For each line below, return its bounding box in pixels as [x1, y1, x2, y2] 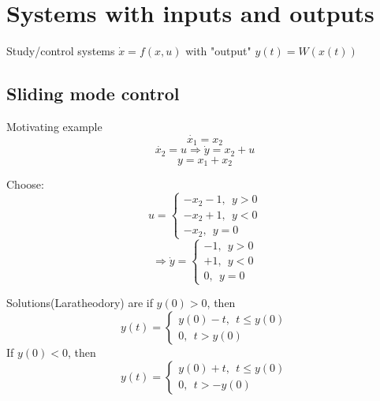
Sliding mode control [6, 81, 180, 106]
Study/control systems [6, 43, 115, 59]
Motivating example [6, 118, 102, 134]
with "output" [185, 43, 251, 59]
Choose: [6, 176, 44, 193]
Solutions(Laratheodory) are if [6, 294, 153, 311]
